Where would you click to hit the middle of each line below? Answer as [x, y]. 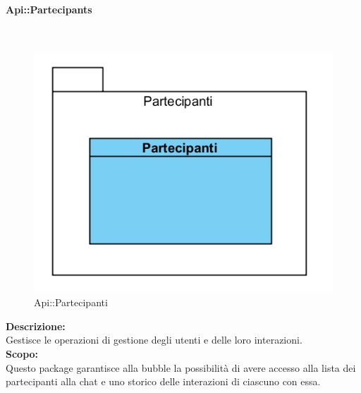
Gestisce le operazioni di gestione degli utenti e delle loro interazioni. [154, 340]
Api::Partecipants [49, 9]
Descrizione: [36, 326]
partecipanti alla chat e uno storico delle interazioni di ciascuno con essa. [163, 381]
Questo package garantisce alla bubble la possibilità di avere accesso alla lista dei [181, 367]
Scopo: [22, 353]
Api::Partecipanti [71, 302]
